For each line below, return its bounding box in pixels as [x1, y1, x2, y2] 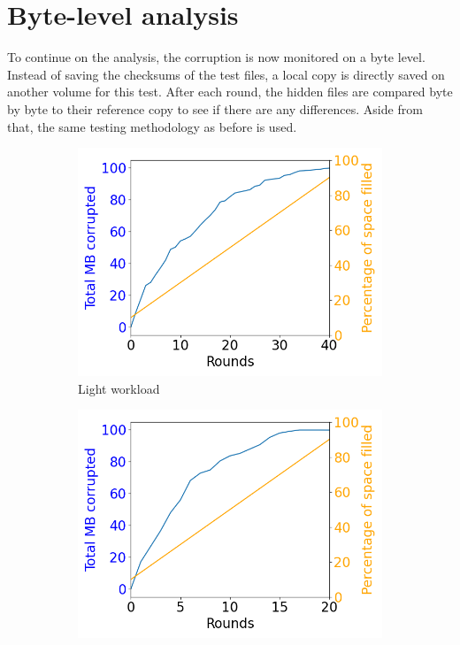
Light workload [78, 379, 160, 397]
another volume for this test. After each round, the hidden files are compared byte [7, 82, 453, 101]
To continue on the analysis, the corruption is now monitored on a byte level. [7, 48, 425, 66]
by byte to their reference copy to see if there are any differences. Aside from [7, 99, 423, 118]
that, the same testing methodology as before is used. [7, 117, 297, 135]
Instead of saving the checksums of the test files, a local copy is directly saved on [7, 65, 445, 83]
